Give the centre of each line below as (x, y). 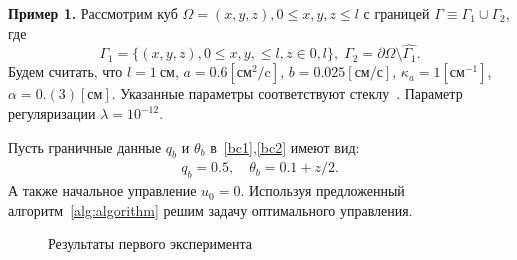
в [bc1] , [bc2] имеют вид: (285, 146)
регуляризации (52, 113)
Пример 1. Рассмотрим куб (93, 13)
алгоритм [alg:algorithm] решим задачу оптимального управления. (210, 209)
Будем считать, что (65, 71)
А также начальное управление (102, 190)
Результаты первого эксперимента (150, 243)
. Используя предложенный (322, 190)
